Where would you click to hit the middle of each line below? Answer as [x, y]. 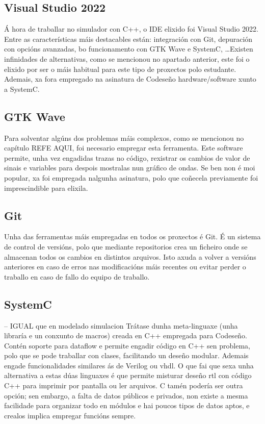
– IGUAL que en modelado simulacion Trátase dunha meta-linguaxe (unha [121, 325]
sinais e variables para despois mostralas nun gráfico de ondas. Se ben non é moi [130, 168]
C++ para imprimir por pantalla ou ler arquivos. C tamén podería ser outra [124, 385]
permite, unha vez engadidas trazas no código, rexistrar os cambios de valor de [127, 157]
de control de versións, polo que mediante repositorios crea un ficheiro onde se [126, 246]
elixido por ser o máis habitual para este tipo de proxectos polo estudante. [120, 69]
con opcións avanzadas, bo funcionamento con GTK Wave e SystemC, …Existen [129, 49]
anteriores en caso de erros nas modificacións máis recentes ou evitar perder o [125, 267]
